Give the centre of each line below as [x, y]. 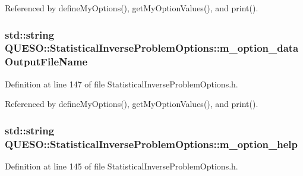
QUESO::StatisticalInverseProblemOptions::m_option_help [151, 144]
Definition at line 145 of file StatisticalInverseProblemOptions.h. [121, 166]
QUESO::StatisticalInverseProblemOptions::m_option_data [152, 48]
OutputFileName [46, 62]
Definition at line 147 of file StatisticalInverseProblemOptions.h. [121, 84]
